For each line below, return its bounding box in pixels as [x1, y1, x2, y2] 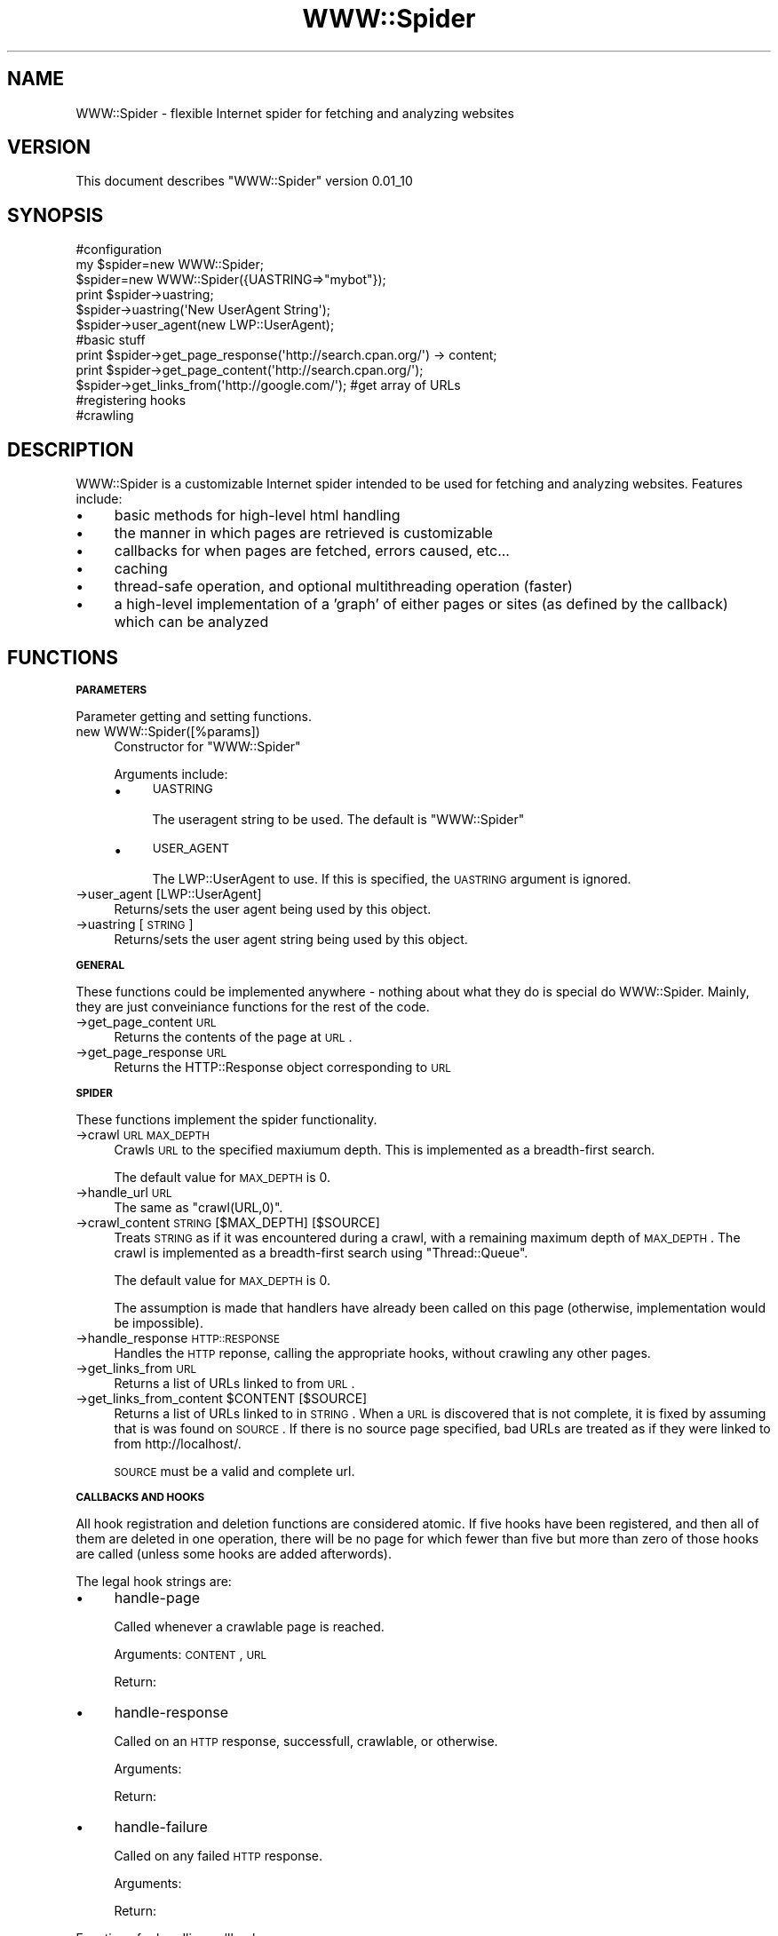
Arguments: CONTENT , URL [114, 1646, 267, 1662]
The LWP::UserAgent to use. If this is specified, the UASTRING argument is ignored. [152, 870, 631, 886]
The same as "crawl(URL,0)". [114, 1199, 283, 1215]
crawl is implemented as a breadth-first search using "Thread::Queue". [114, 1244, 528, 1260]
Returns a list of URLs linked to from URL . [114, 1375, 355, 1391]
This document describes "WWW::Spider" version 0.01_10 [75, 173, 413, 189]
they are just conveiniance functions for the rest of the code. [75, 998, 430, 1014]
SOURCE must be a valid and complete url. [114, 1463, 355, 1479]
